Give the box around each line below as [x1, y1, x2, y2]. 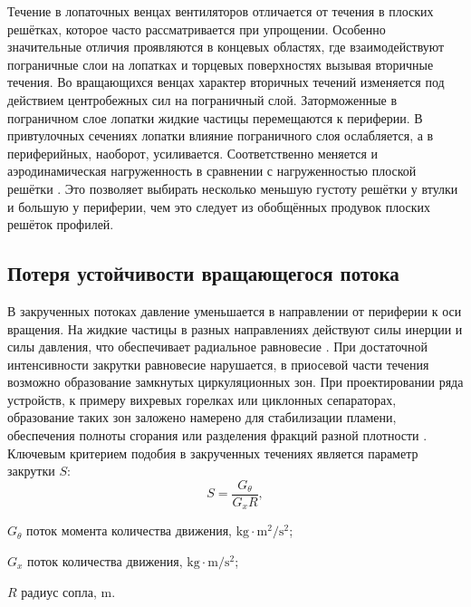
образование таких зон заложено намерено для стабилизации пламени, [7, 408, 397, 427]
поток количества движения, [27, 551, 183, 570]
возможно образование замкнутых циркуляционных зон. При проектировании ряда [7, 372, 464, 391]
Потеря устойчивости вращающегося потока [7, 259, 399, 287]
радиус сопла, [21, 582, 97, 601]
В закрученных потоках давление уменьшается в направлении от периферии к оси [7, 301, 462, 320]
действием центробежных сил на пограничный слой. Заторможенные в [7, 90, 398, 109]
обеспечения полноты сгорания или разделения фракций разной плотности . [7, 426, 428, 445]
